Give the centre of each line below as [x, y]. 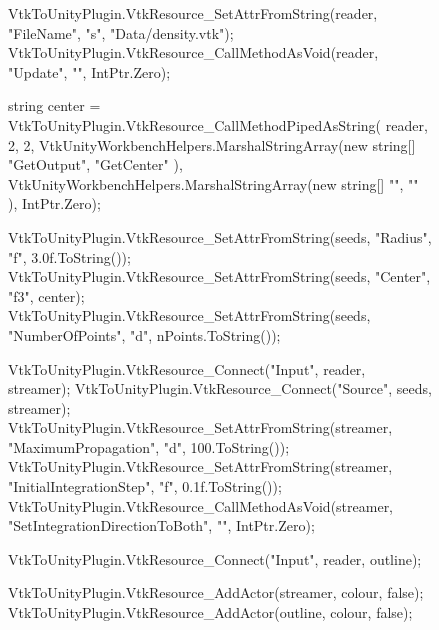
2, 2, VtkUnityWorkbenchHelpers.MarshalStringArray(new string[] [212, 144]
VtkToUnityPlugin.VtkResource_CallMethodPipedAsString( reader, [218, 124]
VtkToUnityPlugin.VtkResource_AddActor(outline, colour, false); [210, 612]
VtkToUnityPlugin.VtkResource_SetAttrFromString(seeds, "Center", [219, 276]
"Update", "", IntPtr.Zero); [89, 71]
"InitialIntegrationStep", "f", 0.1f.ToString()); [145, 486]
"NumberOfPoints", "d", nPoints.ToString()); [144, 334]
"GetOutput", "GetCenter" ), [95, 164]
